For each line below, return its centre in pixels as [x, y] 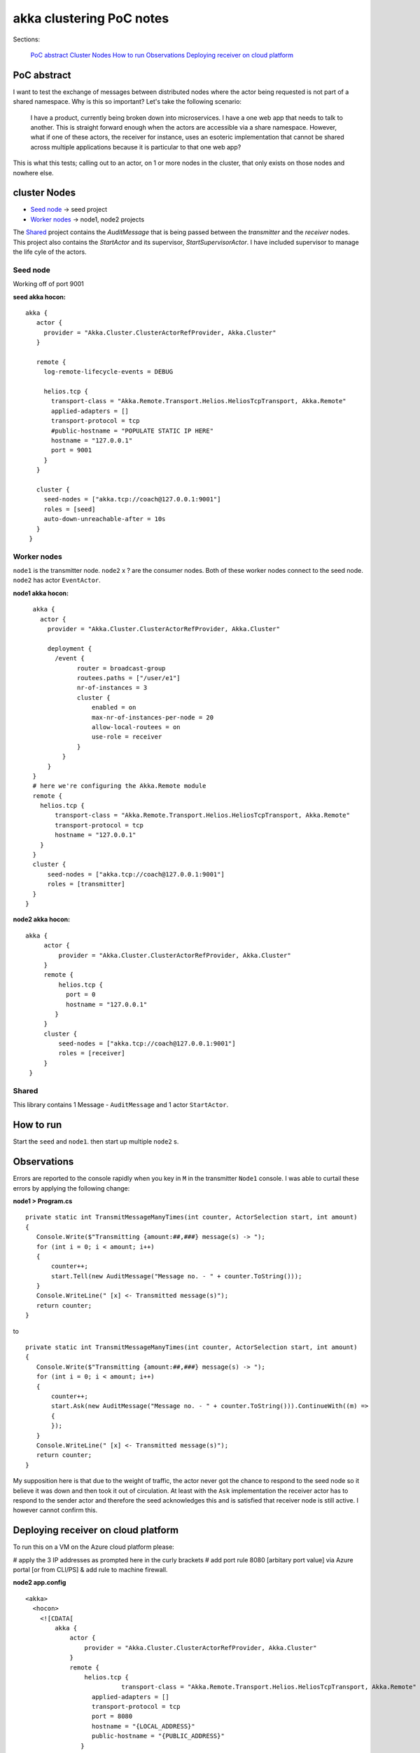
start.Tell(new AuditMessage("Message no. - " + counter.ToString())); [177, 1276]
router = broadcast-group [121, 668]
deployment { [70, 648]
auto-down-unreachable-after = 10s [105, 519]
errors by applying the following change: [71, 1188]
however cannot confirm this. [55, 1510]
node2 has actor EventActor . [57, 580]
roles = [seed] [70, 509]
